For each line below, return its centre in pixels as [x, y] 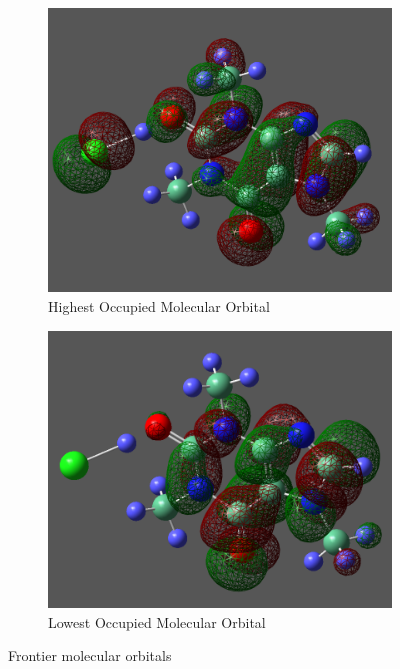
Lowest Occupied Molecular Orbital [157, 621]
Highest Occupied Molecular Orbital [159, 306]
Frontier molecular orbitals [90, 655]
